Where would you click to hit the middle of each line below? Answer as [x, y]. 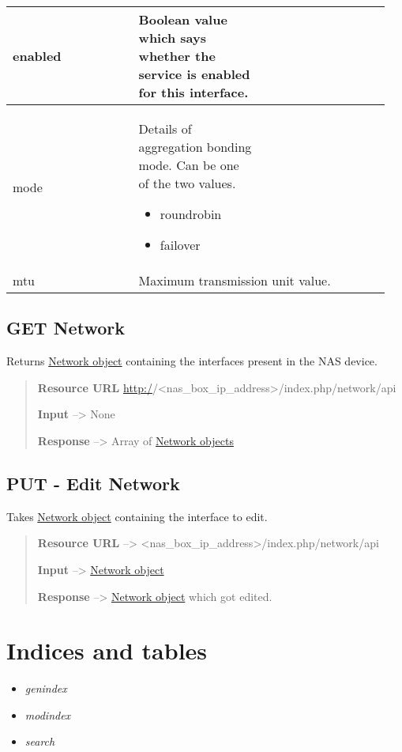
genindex [46, 688]
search [40, 741]
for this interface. [193, 92]
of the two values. [187, 183]
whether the [177, 56]
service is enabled [194, 74]
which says [172, 38]
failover [180, 245]
